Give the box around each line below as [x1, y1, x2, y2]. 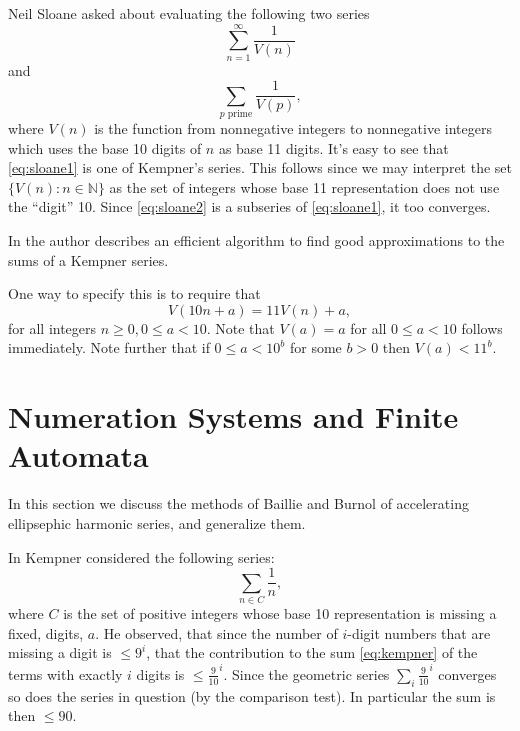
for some [289, 337, 342, 358]
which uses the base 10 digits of [8, 137, 202, 158]
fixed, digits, [8, 622, 84, 643]
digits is [136, 663, 185, 684]
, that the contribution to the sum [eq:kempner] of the [146, 642, 478, 663]
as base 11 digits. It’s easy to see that [218, 137, 449, 158]
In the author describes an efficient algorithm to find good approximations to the [8, 230, 505, 251]
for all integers [8, 317, 97, 338]
